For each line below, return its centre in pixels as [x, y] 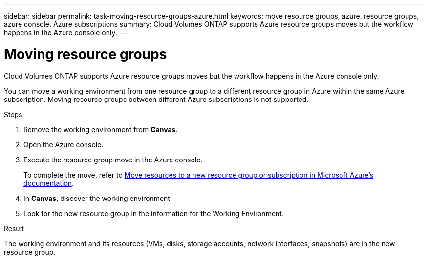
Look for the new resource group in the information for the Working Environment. [154, 213]
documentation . [49, 183]
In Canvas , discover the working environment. [98, 198]
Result [14, 228]
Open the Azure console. [64, 144]
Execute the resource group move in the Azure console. [113, 160]
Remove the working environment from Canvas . [101, 129]
